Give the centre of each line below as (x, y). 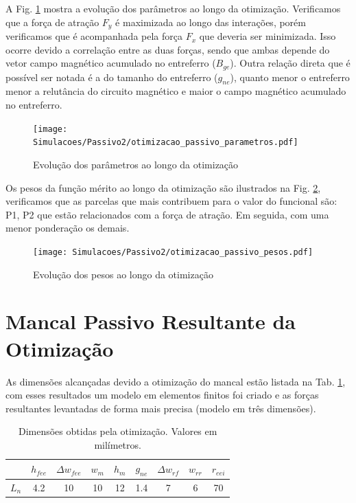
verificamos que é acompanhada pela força (94, 36)
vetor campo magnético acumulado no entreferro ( (111, 63)
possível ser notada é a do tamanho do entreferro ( (112, 77)
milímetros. (118, 444)
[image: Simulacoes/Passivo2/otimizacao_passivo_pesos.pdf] (173, 252)
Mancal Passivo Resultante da (151, 321)
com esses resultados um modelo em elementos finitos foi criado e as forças (162, 395)
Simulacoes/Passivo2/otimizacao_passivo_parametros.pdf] (166, 143)
